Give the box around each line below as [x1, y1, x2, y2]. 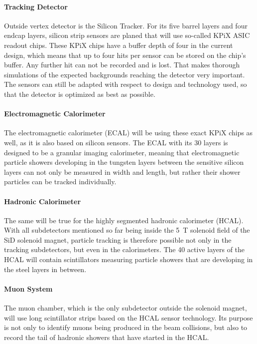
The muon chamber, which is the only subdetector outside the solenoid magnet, [4, 303, 247, 313]
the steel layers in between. [4, 264, 87, 274]
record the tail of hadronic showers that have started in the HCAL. [4, 332, 209, 342]
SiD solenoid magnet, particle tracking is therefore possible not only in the [4, 234, 232, 245]
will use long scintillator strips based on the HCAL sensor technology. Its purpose [4, 312, 253, 323]
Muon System [4, 283, 53, 294]
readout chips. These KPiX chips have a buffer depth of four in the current [4, 39, 233, 50]
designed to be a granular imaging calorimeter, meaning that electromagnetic [4, 147, 240, 157]
